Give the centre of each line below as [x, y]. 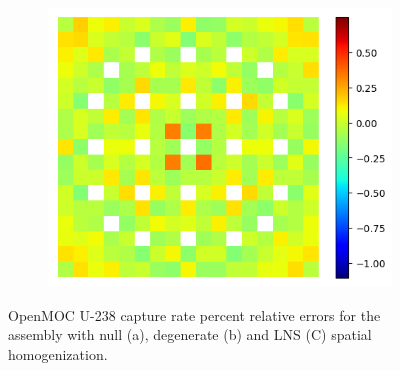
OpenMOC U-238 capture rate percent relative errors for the [194, 314]
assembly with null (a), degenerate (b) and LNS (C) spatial [190, 334]
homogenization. [58, 353]
